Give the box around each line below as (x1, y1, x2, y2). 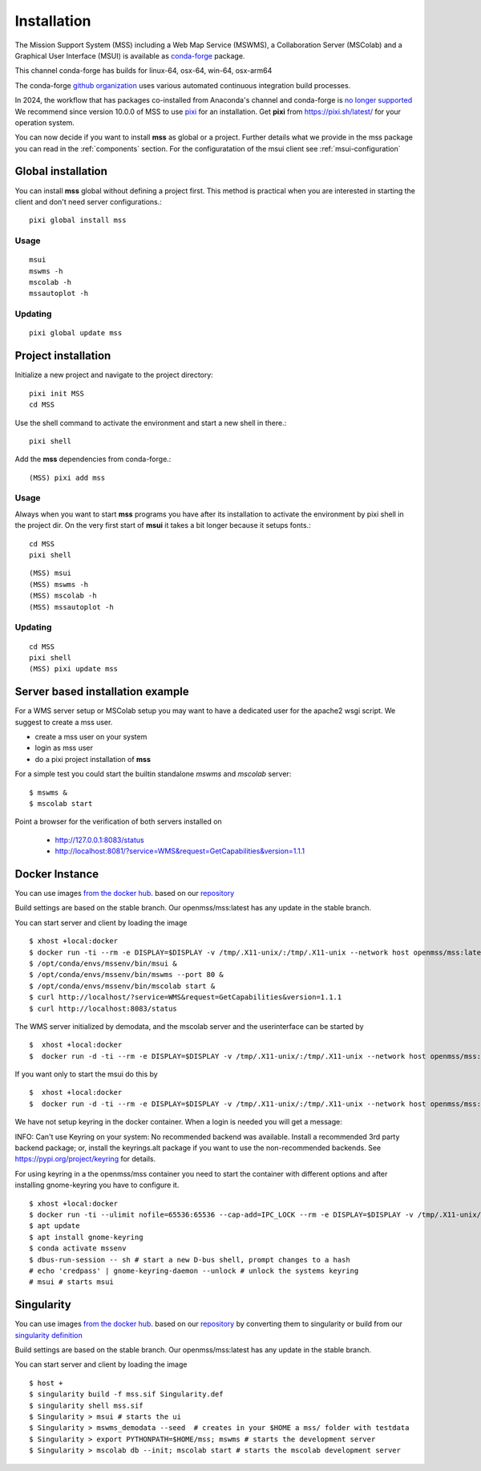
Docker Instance (14, 867, 99, 881)
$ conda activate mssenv (29, 1244, 127, 1253)
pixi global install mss (29, 216, 127, 225)
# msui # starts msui (29, 1278, 114, 1287)
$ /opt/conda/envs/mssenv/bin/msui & (29, 958, 178, 968)
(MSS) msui (29, 569, 72, 577)
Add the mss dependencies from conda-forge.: (14, 454, 172, 464)
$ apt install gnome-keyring (29, 1232, 143, 1242)
